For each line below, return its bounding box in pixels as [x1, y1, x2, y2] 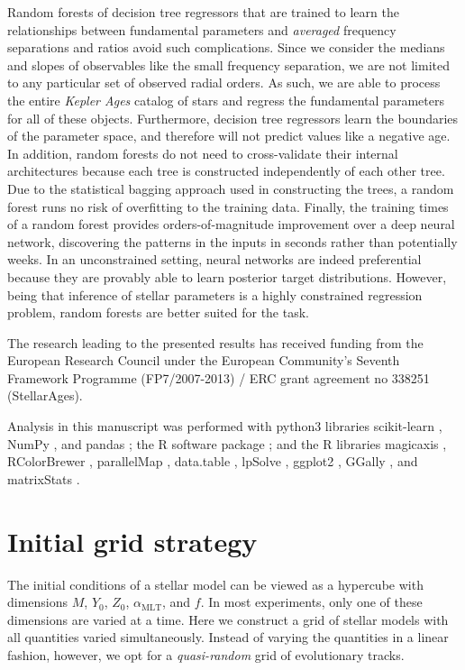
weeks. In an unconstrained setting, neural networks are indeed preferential [7, 250, 422, 269]
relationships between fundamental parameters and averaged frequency [7, 20, 397, 39]
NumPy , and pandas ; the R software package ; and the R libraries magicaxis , [7, 434, 447, 453]
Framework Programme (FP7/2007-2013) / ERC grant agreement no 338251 [7, 368, 430, 387]
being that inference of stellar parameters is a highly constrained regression [7, 285, 423, 304]
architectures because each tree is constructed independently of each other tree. [7, 161, 445, 180]
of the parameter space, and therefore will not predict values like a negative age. [7, 126, 451, 145]
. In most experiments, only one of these [200, 592, 423, 611]
